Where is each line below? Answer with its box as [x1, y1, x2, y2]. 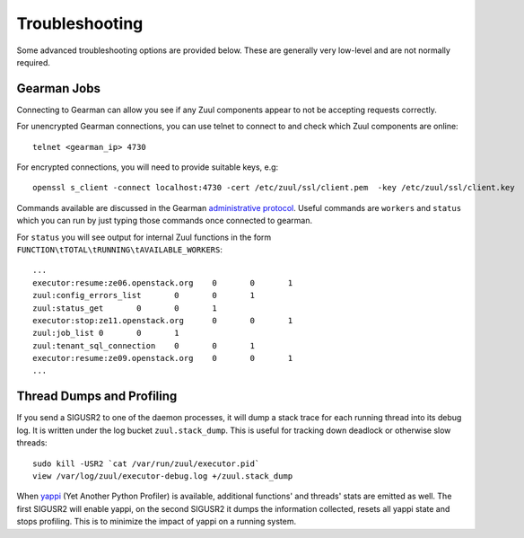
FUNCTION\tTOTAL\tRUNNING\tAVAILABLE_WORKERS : [16, 243, 223, 255]
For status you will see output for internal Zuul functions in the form [16, 232, 272, 243]
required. [16, 57, 51, 67]
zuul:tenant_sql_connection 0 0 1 [32, 340, 256, 350]
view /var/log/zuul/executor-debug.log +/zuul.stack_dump [32, 471, 293, 481]
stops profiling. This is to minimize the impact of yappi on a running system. [16, 516, 297, 527]
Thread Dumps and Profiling [16, 389, 178, 404]
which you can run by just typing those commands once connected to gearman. [16, 216, 313, 226]
